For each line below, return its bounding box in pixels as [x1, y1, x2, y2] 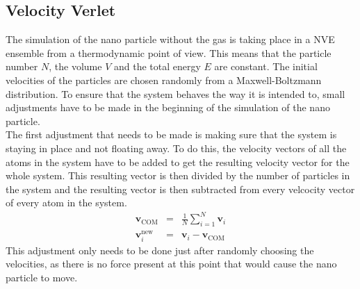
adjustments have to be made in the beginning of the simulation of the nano [6, 100, 330, 115]
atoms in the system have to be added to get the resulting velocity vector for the [6, 154, 350, 169]
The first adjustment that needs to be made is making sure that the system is [6, 127, 337, 142]
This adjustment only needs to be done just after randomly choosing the [6, 242, 314, 257]
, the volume [49, 59, 102, 74]
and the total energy [113, 59, 201, 74]
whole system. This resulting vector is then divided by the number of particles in [6, 168, 350, 183]
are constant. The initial [214, 59, 318, 74]
